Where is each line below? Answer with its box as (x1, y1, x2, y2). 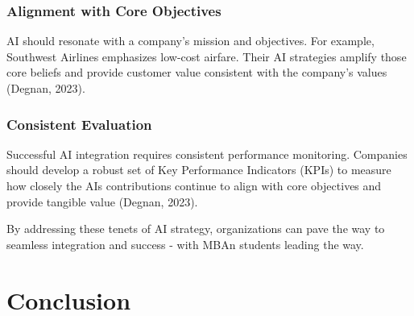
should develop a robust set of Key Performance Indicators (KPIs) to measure (6, 161, 391, 178)
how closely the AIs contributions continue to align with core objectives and (6, 177, 382, 193)
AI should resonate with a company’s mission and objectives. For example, (6, 32, 375, 49)
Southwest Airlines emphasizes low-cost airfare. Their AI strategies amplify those (6, 48, 407, 64)
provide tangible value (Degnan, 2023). (6, 193, 198, 210)
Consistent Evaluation (6, 114, 152, 134)
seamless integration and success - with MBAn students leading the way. (6, 235, 364, 252)
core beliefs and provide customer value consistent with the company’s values (6, 64, 387, 81)
